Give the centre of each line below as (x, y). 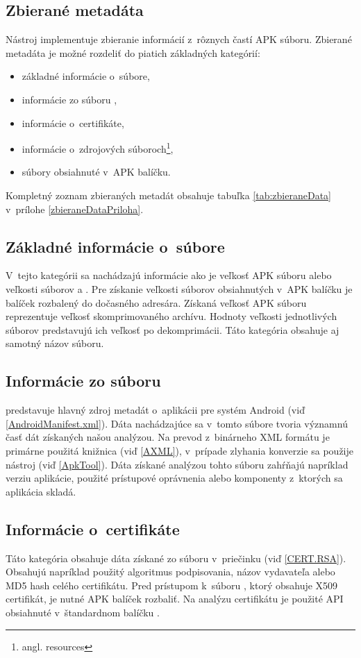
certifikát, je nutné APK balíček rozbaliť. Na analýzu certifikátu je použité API (175, 599)
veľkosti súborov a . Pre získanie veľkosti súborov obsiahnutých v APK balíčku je (179, 289)
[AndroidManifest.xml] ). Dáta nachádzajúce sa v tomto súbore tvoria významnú (177, 423)
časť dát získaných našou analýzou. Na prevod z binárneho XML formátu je (168, 437)
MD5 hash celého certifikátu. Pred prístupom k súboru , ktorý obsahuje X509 (172, 585)
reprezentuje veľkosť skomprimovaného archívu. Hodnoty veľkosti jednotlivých (171, 316)
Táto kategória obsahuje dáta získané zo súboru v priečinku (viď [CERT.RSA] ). (176, 558)
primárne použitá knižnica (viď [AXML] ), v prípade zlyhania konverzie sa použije (179, 450)
